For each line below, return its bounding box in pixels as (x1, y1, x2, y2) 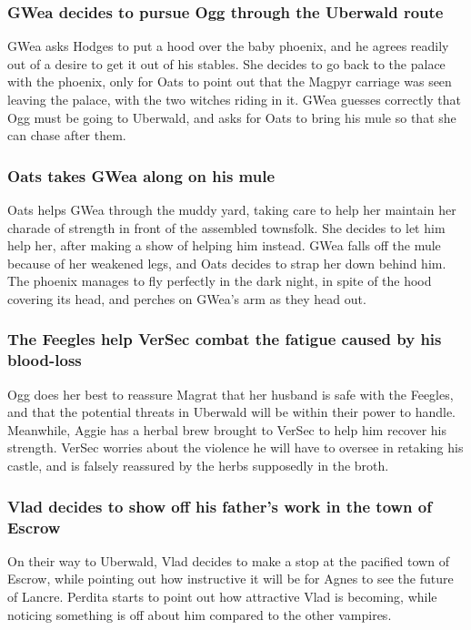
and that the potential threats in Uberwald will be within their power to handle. (7, 402, 456, 422)
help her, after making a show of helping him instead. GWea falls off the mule (7, 236, 441, 255)
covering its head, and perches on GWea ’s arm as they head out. (7, 289, 366, 308)
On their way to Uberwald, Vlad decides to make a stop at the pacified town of (7, 551, 449, 570)
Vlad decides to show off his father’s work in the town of (7, 494, 432, 517)
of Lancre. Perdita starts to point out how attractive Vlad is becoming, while (7, 587, 437, 605)
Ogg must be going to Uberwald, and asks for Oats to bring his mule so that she (7, 107, 456, 127)
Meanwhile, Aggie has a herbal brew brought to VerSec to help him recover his (7, 420, 447, 439)
